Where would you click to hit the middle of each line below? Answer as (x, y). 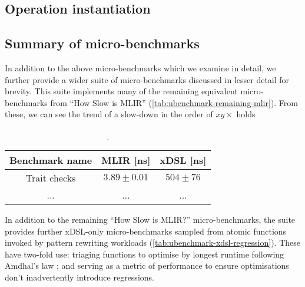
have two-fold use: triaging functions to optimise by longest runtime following (145, 254)
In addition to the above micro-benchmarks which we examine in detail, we (140, 67)
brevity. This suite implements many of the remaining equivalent (121, 91)
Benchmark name (51, 160)
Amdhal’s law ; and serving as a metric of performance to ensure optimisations (147, 265)
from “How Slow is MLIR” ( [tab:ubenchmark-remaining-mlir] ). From (174, 102)
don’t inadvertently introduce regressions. (79, 277)
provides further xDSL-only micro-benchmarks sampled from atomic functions (146, 231)
